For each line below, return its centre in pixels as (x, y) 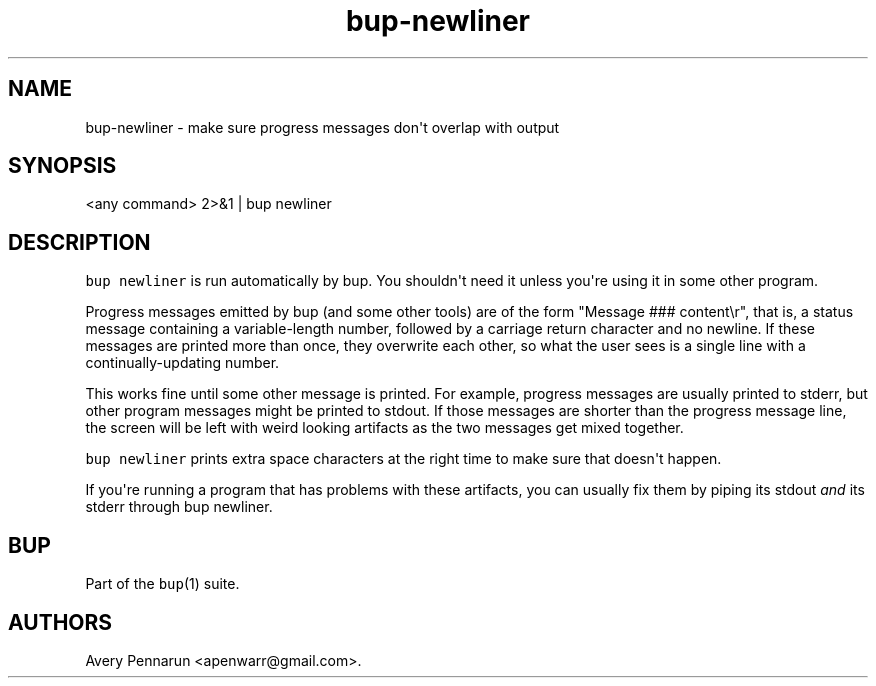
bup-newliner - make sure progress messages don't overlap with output (322, 127)
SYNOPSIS (62, 166)
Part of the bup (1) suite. (162, 584)
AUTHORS (60, 622)
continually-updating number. (182, 363)
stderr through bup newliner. (179, 507)
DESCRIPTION (79, 242)
